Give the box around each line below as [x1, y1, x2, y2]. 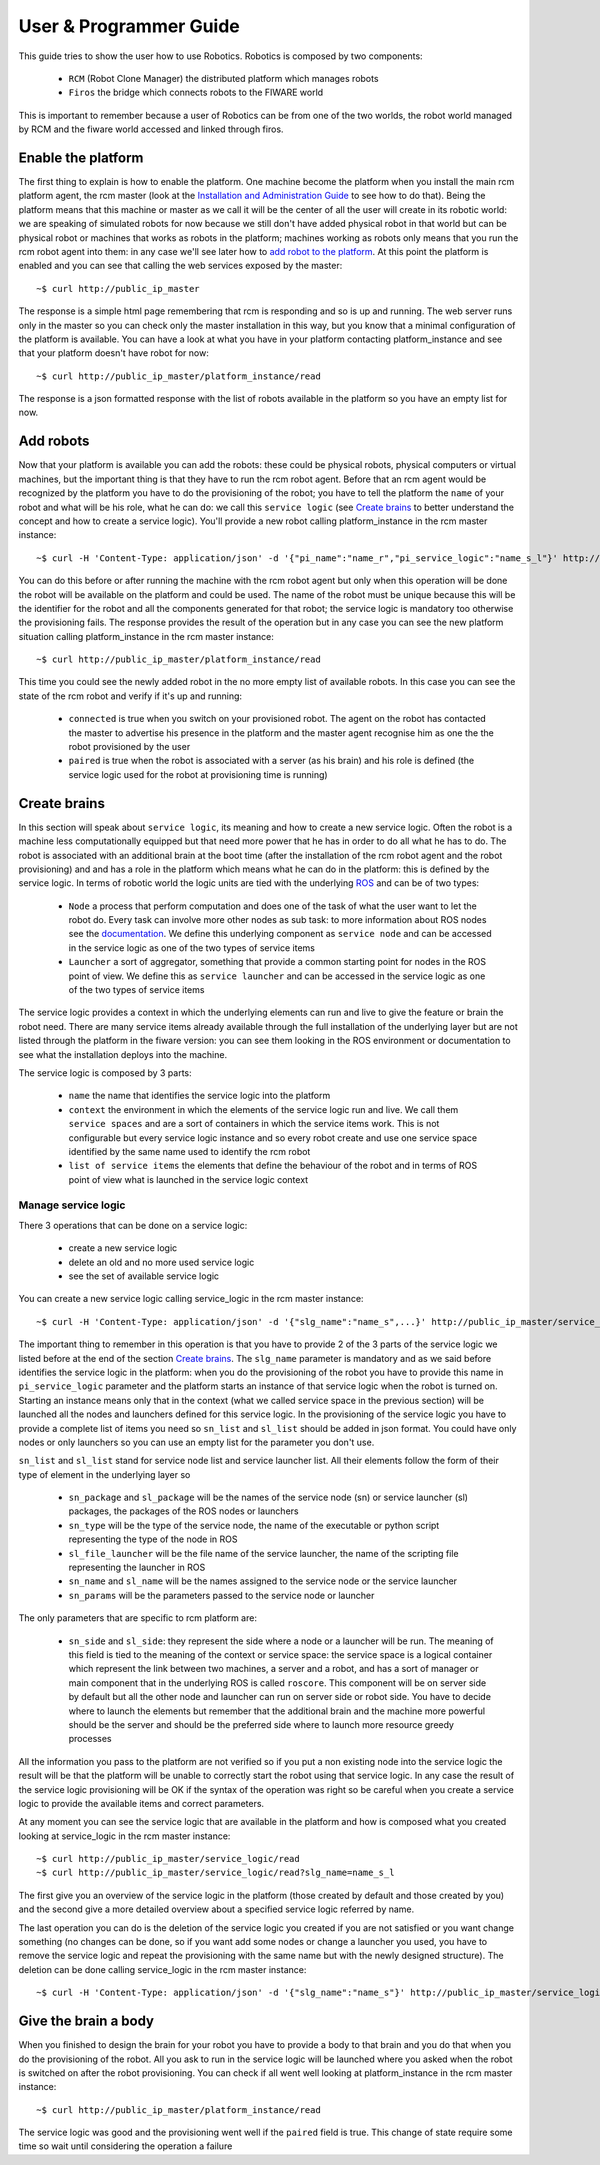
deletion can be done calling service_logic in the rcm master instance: [18, 1963, 307, 1975]
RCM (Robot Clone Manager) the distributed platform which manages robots [68, 72, 379, 84]
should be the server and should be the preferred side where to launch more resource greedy [68, 1718, 455, 1730]
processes [68, 1733, 112, 1745]
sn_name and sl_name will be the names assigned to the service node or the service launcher [68, 1575, 458, 1587]
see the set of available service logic [68, 1270, 220, 1282]
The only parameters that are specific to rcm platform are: [18, 1612, 257, 1624]
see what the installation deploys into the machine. [18, 1048, 228, 1060]
